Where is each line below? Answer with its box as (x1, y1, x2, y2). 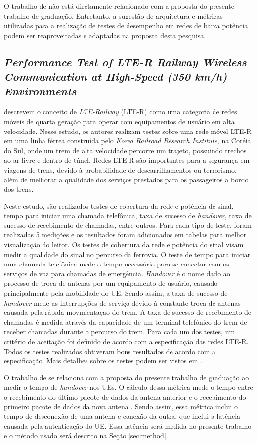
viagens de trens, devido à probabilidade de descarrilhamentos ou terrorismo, (4, 164, 237, 175)
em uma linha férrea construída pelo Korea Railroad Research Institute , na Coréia (4, 135, 251, 146)
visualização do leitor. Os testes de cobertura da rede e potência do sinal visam (4, 239, 244, 250)
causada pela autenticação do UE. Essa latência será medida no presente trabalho (4, 420, 252, 431)
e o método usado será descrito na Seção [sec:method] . (4, 430, 168, 441)
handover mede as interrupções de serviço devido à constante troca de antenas (4, 297, 241, 308)
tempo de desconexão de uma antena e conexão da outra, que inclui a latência (4, 411, 241, 421)
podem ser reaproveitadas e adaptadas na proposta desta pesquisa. (4, 30, 206, 40)
